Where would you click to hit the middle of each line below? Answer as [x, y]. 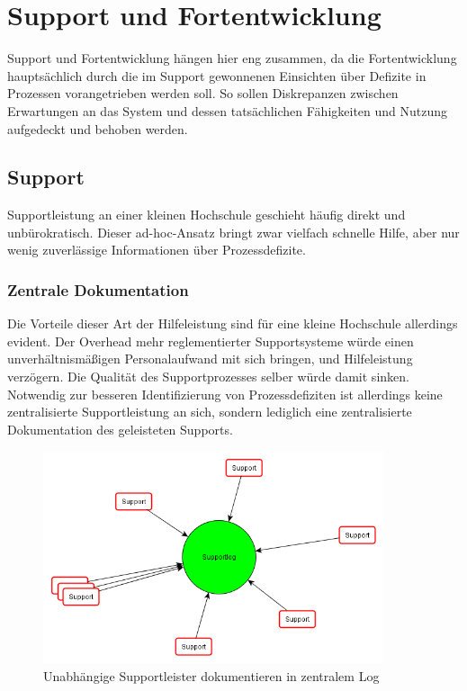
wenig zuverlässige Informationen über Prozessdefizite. [157, 250]
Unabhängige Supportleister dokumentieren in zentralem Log [211, 676]
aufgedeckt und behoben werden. [98, 128]
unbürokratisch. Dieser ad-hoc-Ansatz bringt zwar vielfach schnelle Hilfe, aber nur [233, 232]
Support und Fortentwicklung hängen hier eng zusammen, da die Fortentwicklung [232, 58]
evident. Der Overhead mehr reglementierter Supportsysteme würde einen [211, 341]
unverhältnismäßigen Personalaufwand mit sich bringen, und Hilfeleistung [210, 359]
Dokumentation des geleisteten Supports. [120, 429]
